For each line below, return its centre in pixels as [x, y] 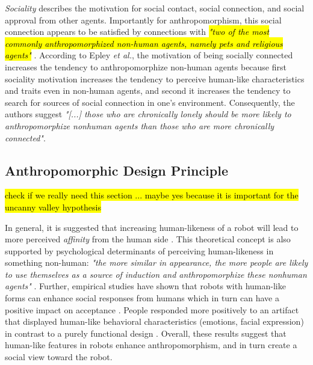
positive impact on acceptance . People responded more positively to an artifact [152, 309]
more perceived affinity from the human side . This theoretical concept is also [148, 239]
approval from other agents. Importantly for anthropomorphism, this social [143, 20]
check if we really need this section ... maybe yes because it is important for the [152, 195]
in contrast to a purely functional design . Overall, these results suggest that [146, 333]
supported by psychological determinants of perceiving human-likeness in [139, 250]
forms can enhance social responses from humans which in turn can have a [142, 298]
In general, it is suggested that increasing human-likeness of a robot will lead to [152, 227]
